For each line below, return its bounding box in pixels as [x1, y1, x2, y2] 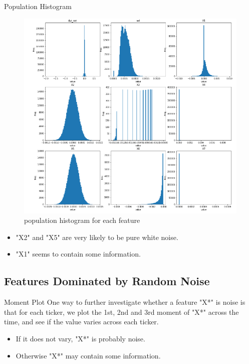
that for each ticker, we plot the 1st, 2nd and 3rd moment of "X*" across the [4, 306, 239, 317]
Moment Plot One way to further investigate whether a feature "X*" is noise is [4, 297, 245, 307]
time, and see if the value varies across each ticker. [4, 316, 159, 327]
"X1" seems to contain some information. [16, 249, 141, 259]
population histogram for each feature [24, 215, 140, 225]
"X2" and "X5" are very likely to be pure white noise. [16, 231, 178, 242]
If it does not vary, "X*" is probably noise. [16, 333, 145, 343]
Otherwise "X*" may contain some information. [16, 350, 161, 360]
